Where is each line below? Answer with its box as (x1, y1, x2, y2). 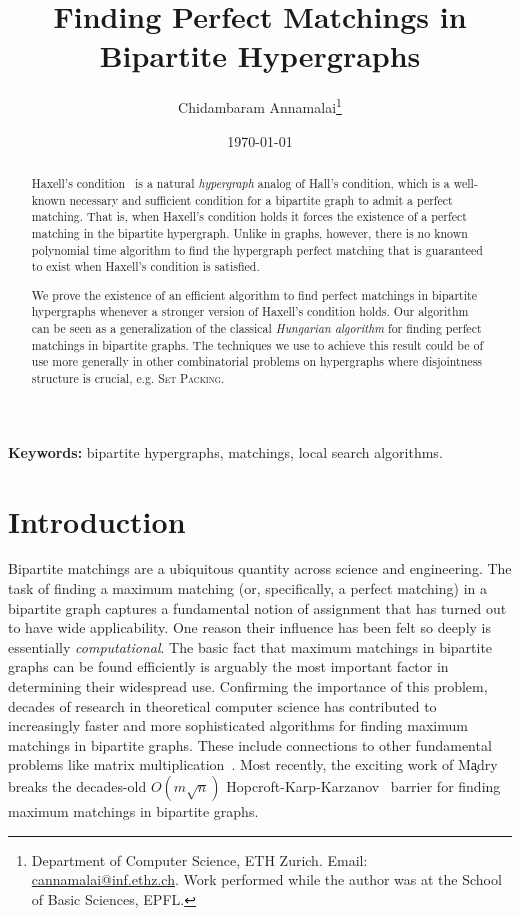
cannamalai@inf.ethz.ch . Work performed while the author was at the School (31, 869, 502, 890)
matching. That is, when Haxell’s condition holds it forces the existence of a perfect (31, 208, 467, 225)
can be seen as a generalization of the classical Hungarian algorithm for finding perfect (31, 320, 482, 337)
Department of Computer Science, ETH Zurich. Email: (31, 849, 368, 870)
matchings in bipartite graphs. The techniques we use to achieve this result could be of (31, 336, 484, 353)
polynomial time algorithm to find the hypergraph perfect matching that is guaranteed (31, 241, 483, 258)
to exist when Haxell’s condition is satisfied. (31, 258, 260, 275)
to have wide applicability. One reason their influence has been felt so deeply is (8, 617, 491, 638)
